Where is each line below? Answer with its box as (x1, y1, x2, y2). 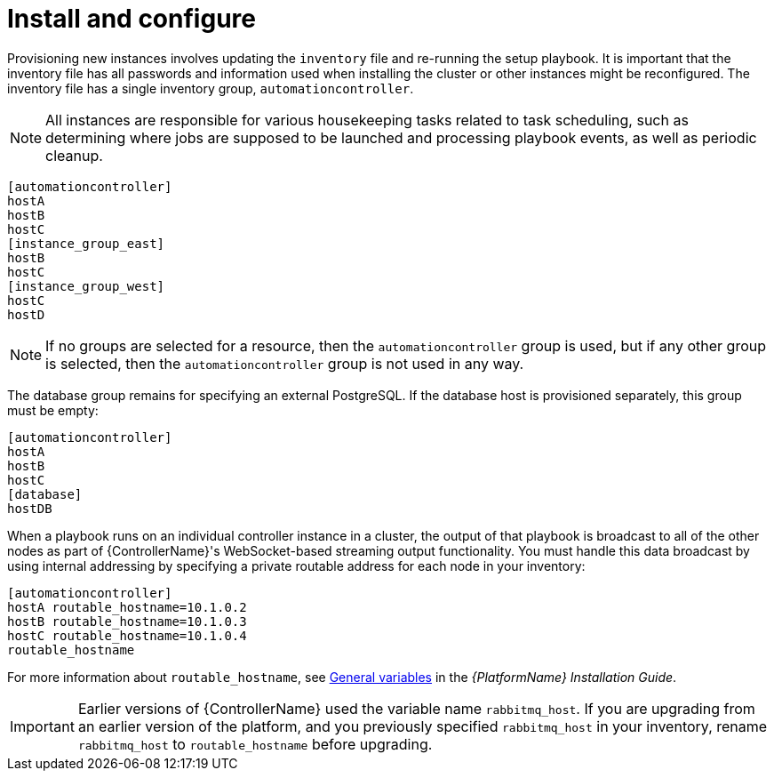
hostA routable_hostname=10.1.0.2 (7, 599, 247, 614)
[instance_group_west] (7, 278, 165, 293)
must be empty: (7, 402, 99, 418)
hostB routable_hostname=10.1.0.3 (7, 614, 247, 629)
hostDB (7, 501, 52, 516)
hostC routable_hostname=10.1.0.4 (7, 628, 247, 643)
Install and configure (7, 4, 256, 34)
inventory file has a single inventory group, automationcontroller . (7, 80, 414, 96)
